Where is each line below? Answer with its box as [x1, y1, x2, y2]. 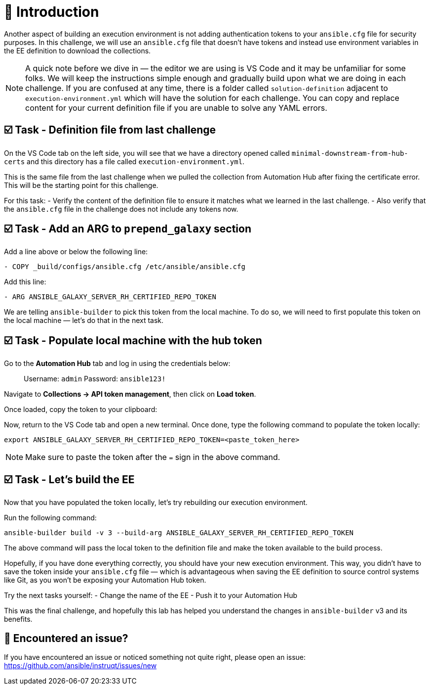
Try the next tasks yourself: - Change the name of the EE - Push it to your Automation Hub [4, 591, 298, 600]
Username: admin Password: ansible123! [24, 374, 166, 383]
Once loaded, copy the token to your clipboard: [4, 405, 157, 414]
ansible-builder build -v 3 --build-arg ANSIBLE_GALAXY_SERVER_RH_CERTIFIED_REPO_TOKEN [4, 529, 354, 537]
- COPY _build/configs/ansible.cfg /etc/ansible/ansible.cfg [4, 263, 245, 271]
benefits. [4, 615, 33, 624]
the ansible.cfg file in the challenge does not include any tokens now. [4, 204, 238, 213]
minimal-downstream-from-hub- [291, 149, 408, 157]
